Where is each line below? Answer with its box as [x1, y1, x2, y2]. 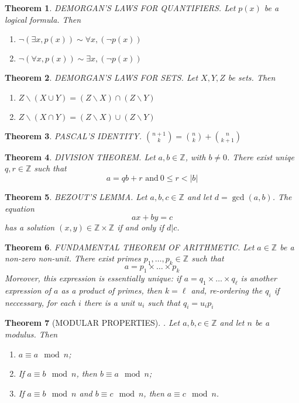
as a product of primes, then [61, 284, 162, 296]
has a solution [5, 221, 55, 233]
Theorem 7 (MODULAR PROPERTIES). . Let [5, 316, 180, 329]
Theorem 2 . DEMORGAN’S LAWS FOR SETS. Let [5, 71, 198, 84]
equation [5, 202, 35, 214]
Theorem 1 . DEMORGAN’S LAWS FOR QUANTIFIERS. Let [5, 2, 236, 13]
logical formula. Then [5, 13, 81, 25]
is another [240, 271, 277, 284]
